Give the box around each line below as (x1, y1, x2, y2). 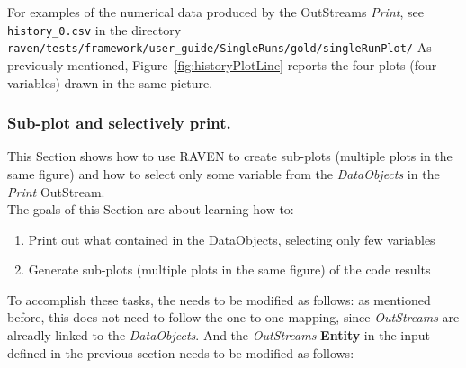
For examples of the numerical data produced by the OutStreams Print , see (7, 3, 424, 21)
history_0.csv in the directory (7, 20, 182, 39)
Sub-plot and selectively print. (7, 112, 231, 134)
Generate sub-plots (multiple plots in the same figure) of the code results (28, 260, 431, 279)
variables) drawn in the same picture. (7, 73, 213, 92)
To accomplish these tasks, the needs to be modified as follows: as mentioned (7, 290, 431, 309)
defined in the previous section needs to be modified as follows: (7, 343, 354, 362)
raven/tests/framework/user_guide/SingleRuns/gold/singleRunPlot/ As (7, 38, 432, 57)
